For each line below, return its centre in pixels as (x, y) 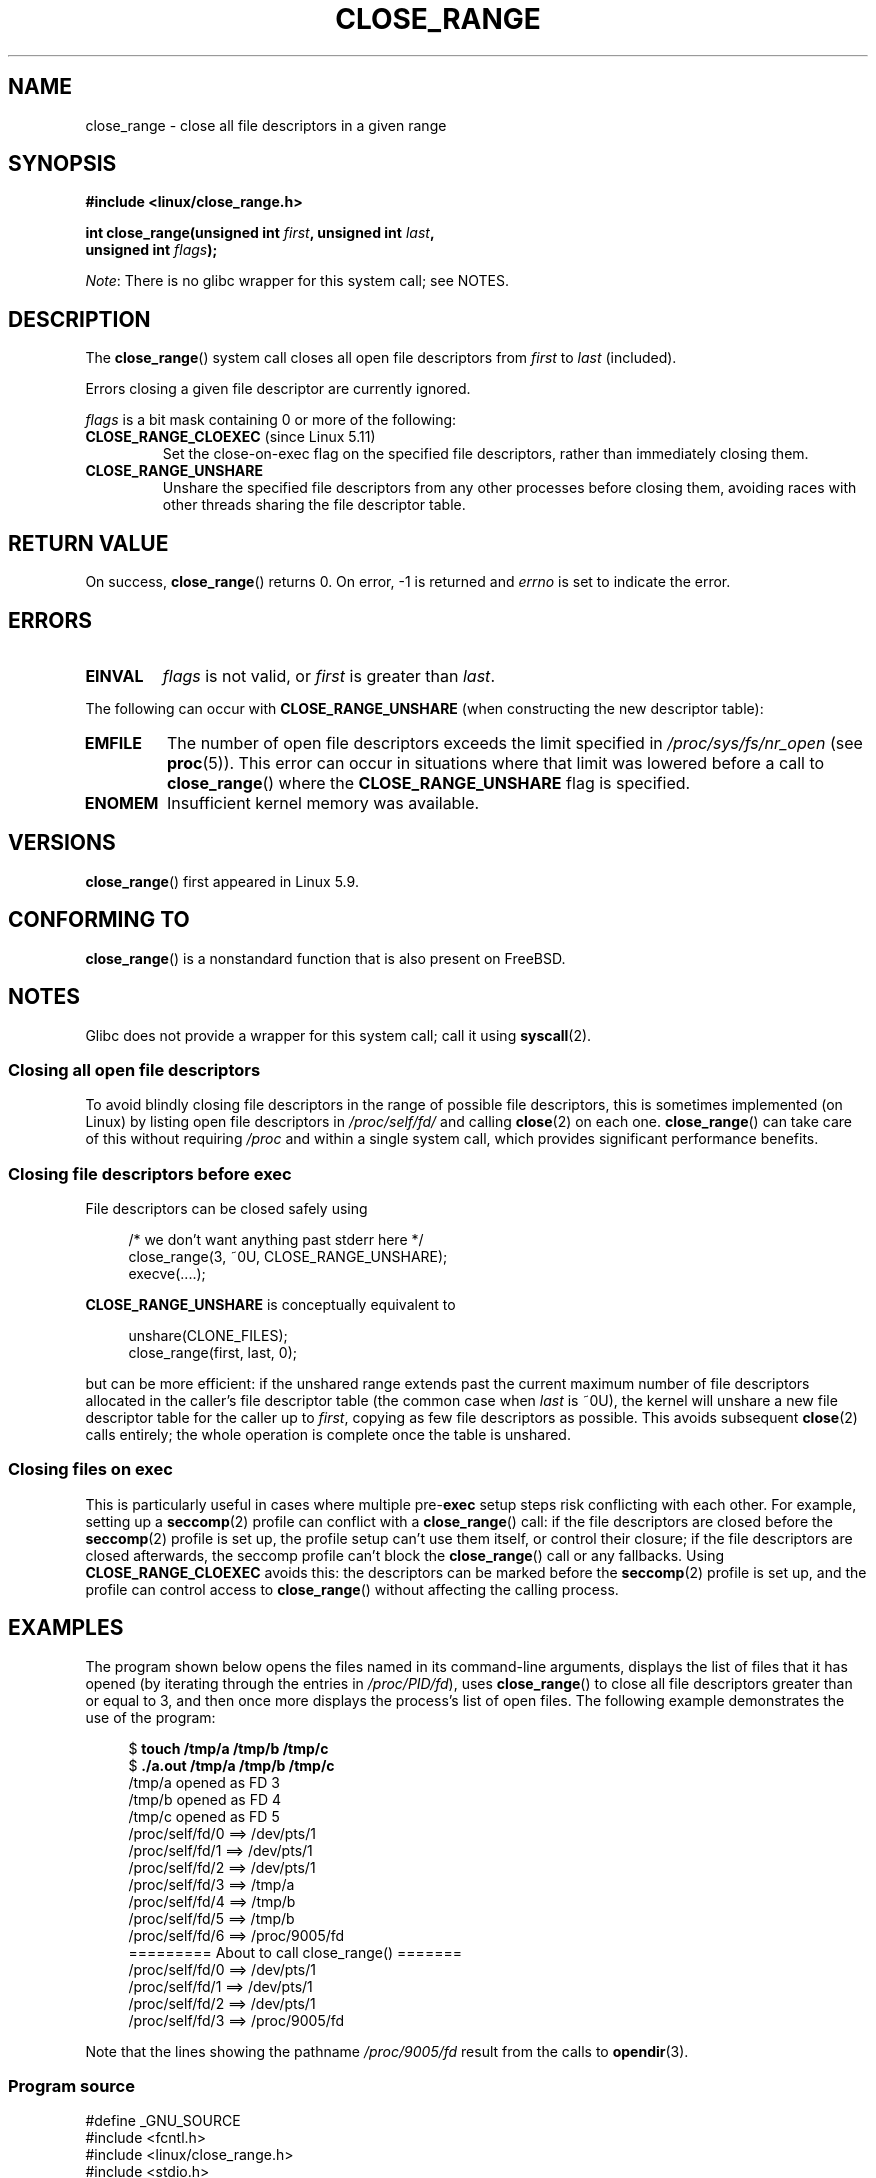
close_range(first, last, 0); (212, 1352)
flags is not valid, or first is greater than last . (328, 675)
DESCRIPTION (79, 319)
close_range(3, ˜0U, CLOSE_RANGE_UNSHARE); (288, 1256)
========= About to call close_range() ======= (295, 1952)
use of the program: (150, 1717)
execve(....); (167, 1273)
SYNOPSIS (62, 164)
